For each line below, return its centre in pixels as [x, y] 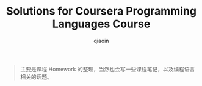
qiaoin [101, 41]
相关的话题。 [36, 76]
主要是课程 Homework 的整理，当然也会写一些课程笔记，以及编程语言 [107, 69]
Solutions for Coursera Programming [101, 11]
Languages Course [101, 24]
